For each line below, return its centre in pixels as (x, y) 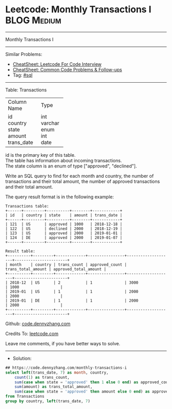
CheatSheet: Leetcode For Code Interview (57, 64)
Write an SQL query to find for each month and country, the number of (80, 176)
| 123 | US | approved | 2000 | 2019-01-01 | (64, 233)
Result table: (20, 251)
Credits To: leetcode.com (32, 333)
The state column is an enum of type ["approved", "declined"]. (71, 166)
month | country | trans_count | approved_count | (68, 265)
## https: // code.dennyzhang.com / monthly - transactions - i (66, 368)
